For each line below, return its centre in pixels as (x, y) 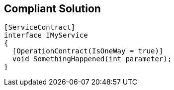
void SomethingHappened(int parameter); (92, 59)
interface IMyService (46, 35)
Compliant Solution (52, 9)
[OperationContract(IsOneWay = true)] (88, 51)
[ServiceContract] (40, 27)
